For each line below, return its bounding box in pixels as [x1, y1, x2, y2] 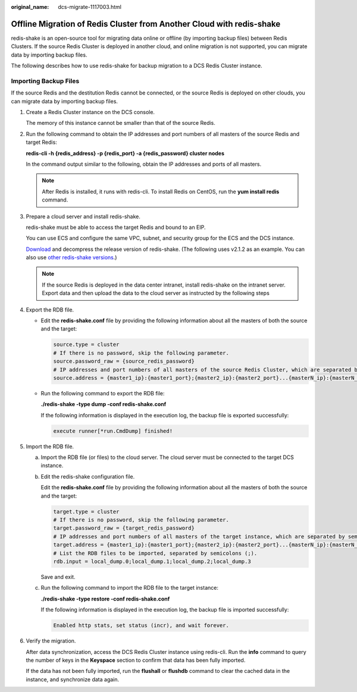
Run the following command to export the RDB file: [40, 389, 165, 397]
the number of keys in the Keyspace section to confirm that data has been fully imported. [26, 656, 246, 663]
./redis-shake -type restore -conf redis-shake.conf [40, 595, 170, 602]
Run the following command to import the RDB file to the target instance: [40, 584, 218, 592]
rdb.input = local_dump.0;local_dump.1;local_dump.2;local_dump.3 [53, 558, 251, 565]
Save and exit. [40, 573, 76, 580]
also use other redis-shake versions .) [26, 254, 117, 261]
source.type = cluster [53, 341, 120, 348]
